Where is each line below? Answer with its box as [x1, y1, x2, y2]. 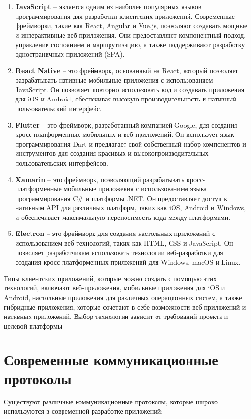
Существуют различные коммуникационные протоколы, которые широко [4, 396, 218, 406]
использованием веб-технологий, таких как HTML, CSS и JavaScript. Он [15, 238, 233, 248]
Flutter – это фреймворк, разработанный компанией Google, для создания [15, 119, 237, 130]
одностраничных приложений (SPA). [15, 49, 125, 59]
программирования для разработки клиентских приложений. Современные [15, 11, 235, 21]
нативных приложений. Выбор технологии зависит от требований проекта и [4, 311, 228, 321]
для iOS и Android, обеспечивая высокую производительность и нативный [15, 94, 236, 104]
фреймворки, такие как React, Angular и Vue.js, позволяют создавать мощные [15, 20, 248, 31]
